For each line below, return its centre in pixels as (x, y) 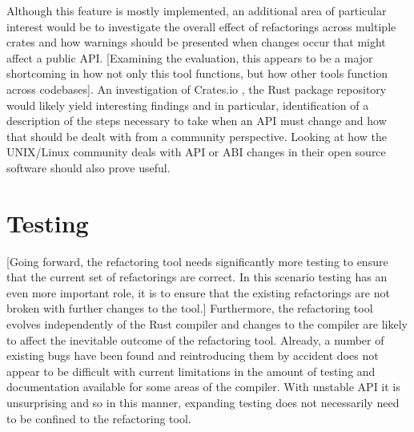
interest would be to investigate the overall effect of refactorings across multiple (201, 26)
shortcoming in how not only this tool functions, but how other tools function (197, 73)
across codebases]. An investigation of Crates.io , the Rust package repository (197, 89)
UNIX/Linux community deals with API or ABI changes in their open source (196, 152)
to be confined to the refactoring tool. (99, 418)
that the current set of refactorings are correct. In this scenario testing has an (197, 277)
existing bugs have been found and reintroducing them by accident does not (193, 355)
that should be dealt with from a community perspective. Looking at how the (197, 136)
